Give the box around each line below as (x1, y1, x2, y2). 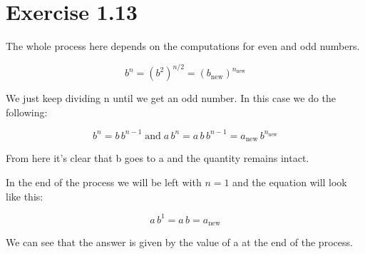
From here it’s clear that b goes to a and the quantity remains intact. (6, 151, 309, 166)
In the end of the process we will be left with (6, 174, 202, 189)
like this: (6, 188, 43, 203)
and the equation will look (232, 174, 347, 189)
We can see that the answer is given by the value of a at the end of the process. (6, 235, 353, 250)
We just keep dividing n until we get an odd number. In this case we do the (6, 91, 336, 106)
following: (6, 104, 48, 119)
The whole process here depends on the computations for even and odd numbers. (6, 39, 360, 54)
